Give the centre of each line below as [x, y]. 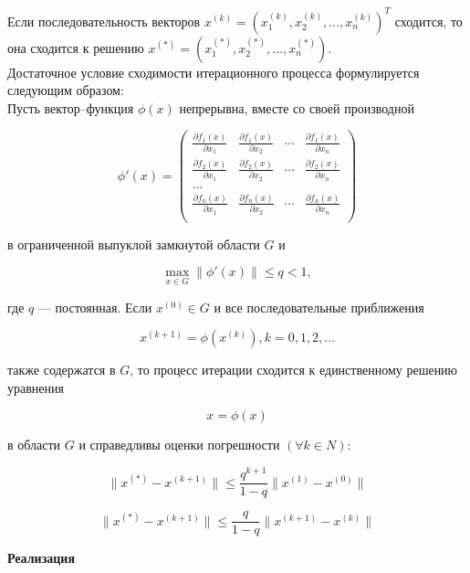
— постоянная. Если [95, 307]
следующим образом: [66, 90]
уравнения [36, 387]
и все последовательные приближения [319, 307]
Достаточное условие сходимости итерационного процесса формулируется [214, 72]
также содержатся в [62, 370]
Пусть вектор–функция [71, 107]
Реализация [41, 558]
